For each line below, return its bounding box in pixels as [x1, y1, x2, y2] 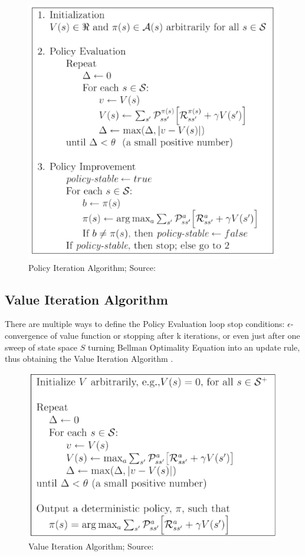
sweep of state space [5, 341, 78, 353]
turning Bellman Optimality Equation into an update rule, [88, 341, 300, 353]
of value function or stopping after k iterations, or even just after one [50, 329, 300, 342]
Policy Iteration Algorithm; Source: [28, 261, 156, 273]
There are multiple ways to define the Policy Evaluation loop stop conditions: [5, 318, 285, 330]
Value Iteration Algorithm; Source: [28, 539, 154, 552]
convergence [5, 329, 48, 342]
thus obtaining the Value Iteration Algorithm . [5, 352, 173, 365]
